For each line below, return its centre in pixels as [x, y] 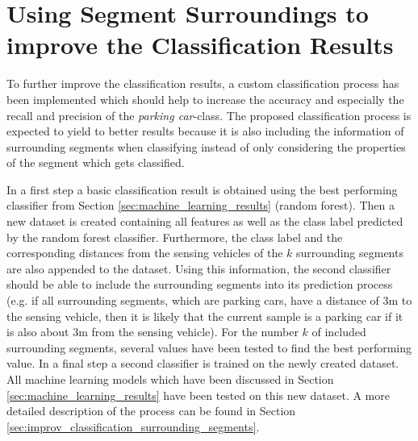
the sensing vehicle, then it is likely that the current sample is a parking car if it [205, 316]
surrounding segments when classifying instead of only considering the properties [206, 146]
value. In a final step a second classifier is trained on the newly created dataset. [203, 363]
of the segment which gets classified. [96, 162]
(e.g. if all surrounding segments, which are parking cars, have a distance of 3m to [209, 300]
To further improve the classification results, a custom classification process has [203, 83]
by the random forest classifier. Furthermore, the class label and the [175, 237]
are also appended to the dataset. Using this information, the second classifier [199, 268]
